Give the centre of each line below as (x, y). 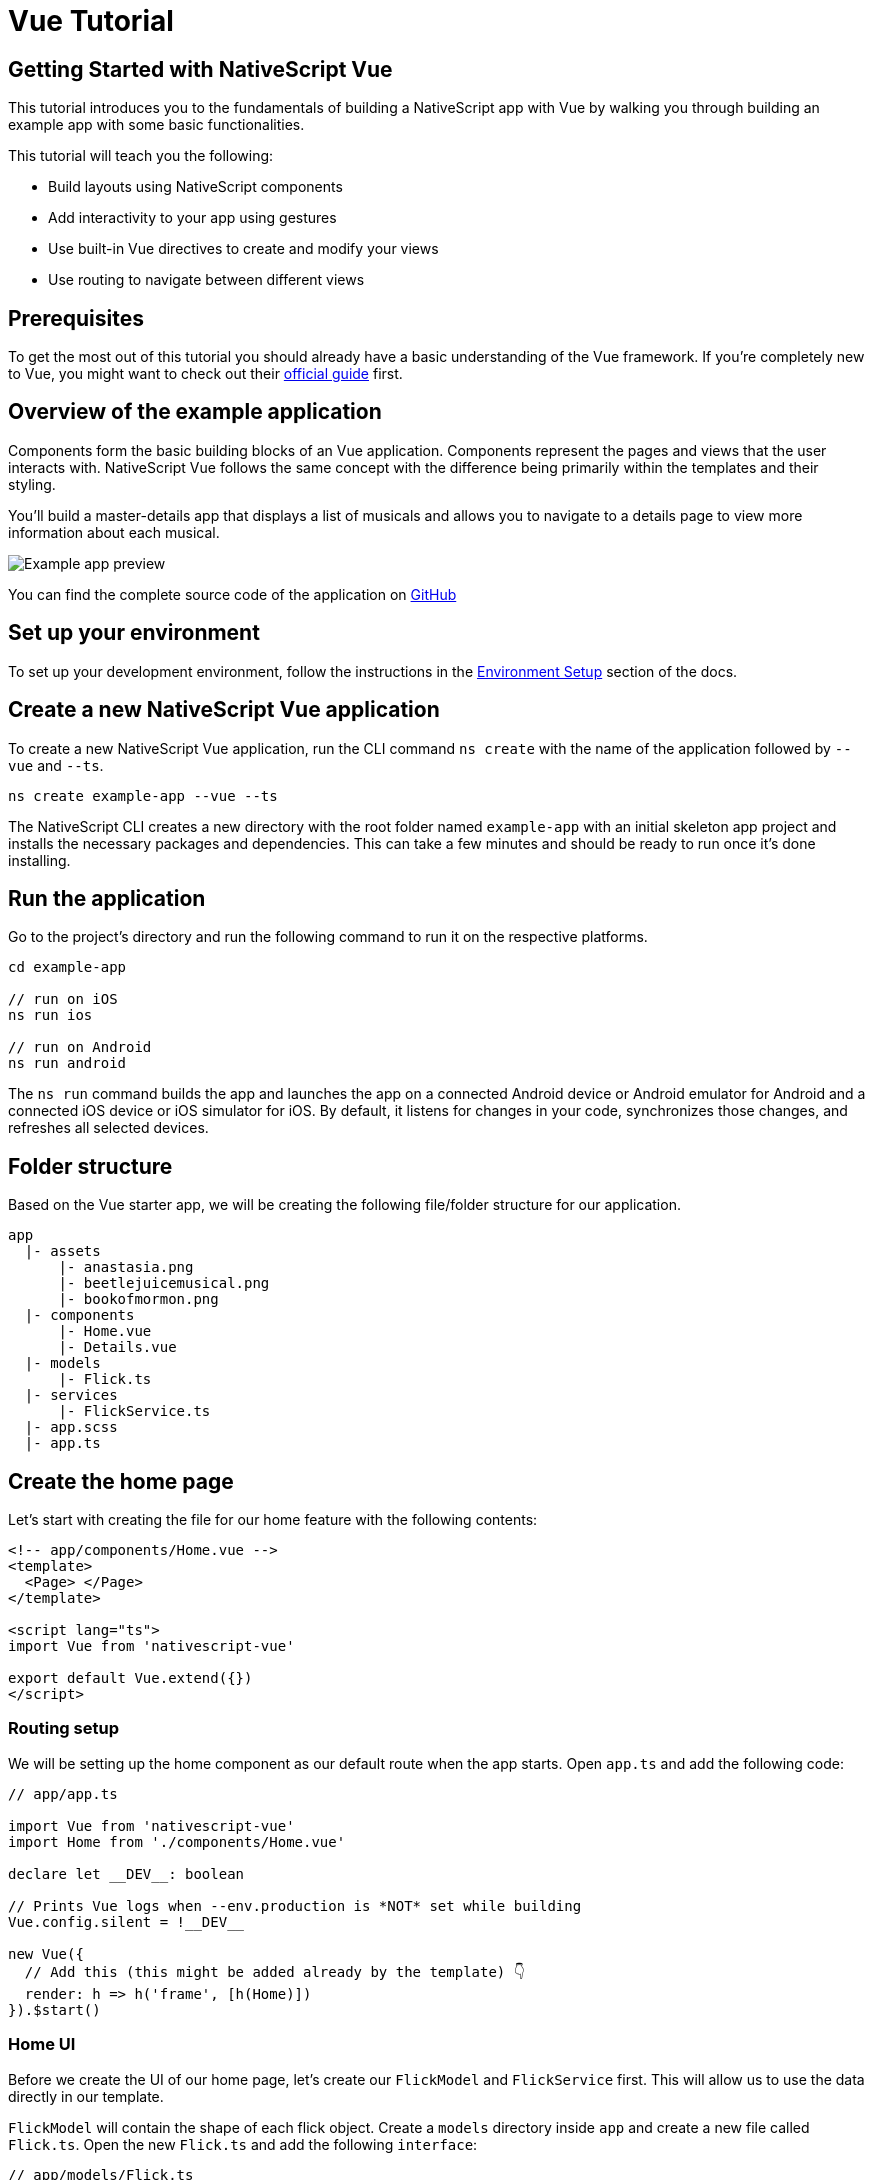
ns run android (67, 1063)
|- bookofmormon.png (138, 1299)
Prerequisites (76, 318)
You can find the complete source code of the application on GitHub (232, 594)
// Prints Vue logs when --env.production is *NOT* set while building (295, 1905)
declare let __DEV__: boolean (126, 1873)
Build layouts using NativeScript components (195, 187)
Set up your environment (134, 633)
